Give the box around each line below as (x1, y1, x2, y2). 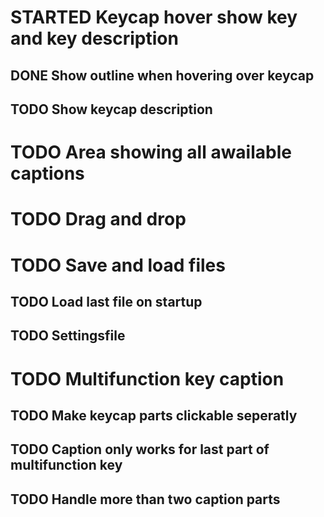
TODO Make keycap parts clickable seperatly (10, 407, 298, 424)
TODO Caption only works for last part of (10, 441, 270, 458)
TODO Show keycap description (10, 101, 213, 118)
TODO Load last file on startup (10, 293, 203, 310)
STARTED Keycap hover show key (10, 6, 298, 29)
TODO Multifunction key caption (10, 367, 285, 390)
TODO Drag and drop (10, 208, 187, 231)
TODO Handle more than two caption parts (10, 491, 281, 508)
